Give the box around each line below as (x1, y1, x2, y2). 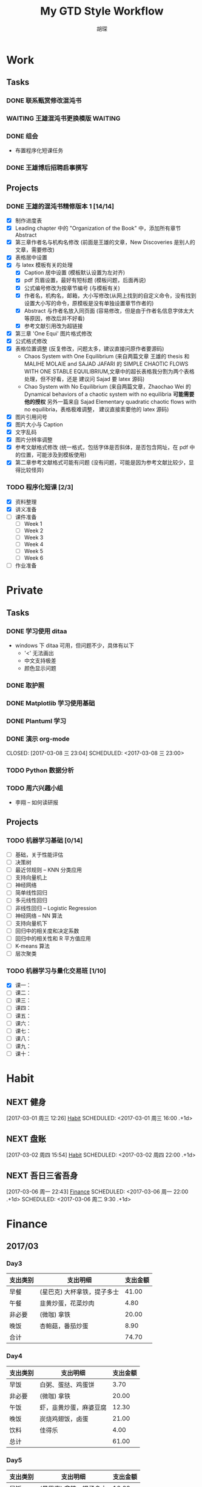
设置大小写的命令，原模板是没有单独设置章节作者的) (24, 299, 154, 307)
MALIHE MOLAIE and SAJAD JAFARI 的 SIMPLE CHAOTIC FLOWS (24, 360, 189, 368)
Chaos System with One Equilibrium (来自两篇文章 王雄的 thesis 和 (24, 352, 190, 360)
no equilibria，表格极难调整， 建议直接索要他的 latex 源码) (24, 405, 169, 413)
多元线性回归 (15, 896, 47, 904)
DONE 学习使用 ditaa (6, 626, 67, 635)
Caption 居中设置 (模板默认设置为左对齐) (24, 269, 126, 277)
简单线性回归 (15, 889, 47, 896)
